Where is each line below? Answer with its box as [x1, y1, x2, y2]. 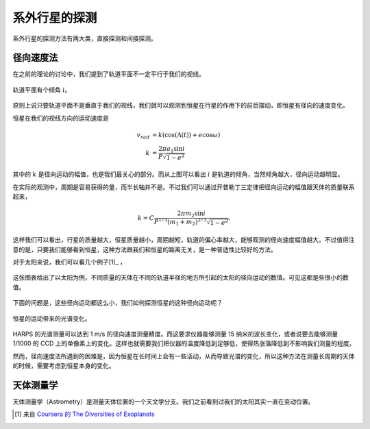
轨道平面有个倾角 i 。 [12, 86, 71, 94]
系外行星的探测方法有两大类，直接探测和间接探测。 [12, 34, 157, 42]
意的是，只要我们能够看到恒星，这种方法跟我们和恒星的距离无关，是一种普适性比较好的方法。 [12, 245, 277, 254]
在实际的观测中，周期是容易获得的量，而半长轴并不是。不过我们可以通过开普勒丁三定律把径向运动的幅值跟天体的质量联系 [12, 182, 355, 191]
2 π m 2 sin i [177, 210, 206, 219]
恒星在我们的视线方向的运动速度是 [12, 114, 109, 122]
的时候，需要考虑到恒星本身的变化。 [12, 362, 115, 370]
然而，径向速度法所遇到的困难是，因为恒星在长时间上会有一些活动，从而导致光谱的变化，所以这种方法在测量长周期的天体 [12, 352, 355, 360]
